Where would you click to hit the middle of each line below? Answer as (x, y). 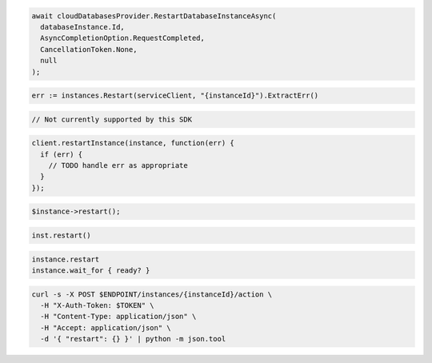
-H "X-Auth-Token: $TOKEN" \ (98, 305)
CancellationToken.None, (89, 49)
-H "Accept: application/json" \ (106, 327)
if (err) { (62, 154)
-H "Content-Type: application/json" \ (118, 317)
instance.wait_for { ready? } (91, 270)
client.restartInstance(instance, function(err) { (133, 143)
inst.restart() (61, 235)
